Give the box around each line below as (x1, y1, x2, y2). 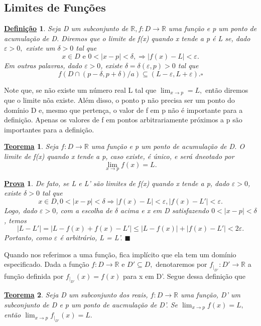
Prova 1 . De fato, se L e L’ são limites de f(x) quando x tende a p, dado (4, 178, 229, 188)
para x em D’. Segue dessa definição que (123, 270, 245, 281)
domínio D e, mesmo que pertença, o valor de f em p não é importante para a (4, 104, 243, 115)
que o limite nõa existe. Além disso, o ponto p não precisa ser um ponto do (4, 95, 235, 105)
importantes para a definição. (4, 124, 94, 134)
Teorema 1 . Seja (4, 141, 59, 151)
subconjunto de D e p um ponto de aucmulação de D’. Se (4, 299, 178, 309)
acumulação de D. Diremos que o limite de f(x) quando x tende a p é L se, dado (4, 33, 250, 43)
